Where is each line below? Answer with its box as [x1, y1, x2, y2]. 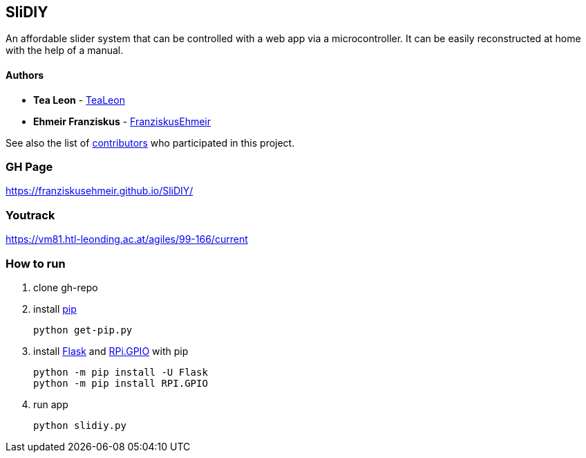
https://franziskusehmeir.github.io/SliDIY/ [6, 185, 193, 197]
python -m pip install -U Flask [33, 366, 208, 378]
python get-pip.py [33, 324, 133, 336]
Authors [6, 69, 44, 82]
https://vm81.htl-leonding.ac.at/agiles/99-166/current [6, 233, 248, 246]
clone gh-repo [33, 281, 98, 293]
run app [33, 398, 68, 410]
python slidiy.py [33, 419, 126, 431]
